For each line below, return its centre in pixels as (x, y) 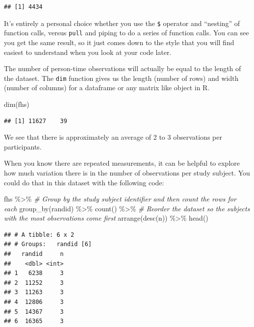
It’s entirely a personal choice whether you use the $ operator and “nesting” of (122, 23)
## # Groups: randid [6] (48, 244)
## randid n (34, 254)
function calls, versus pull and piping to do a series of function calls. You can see (127, 33)
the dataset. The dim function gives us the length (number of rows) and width (121, 78)
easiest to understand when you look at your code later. (88, 52)
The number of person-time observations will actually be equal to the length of (123, 68)
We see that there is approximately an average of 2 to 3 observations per (113, 137)
